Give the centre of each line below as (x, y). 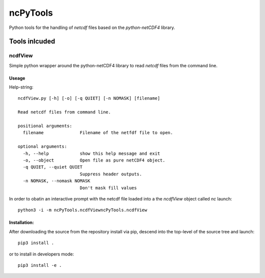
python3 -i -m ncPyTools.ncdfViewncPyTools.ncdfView (82, 210)
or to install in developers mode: (42, 254)
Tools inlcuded (32, 42)
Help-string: (21, 87)
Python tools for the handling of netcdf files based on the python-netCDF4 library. (92, 28)
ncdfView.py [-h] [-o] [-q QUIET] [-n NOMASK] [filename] (89, 98)
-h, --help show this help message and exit (92, 153)
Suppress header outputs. (111, 174)
